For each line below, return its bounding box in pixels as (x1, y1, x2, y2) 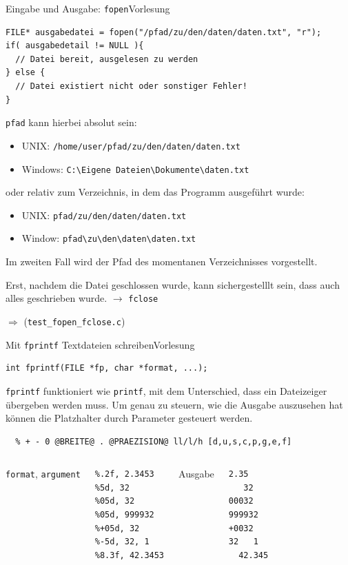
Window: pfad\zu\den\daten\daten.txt (21, 231, 196, 245)
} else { (6, 68, 45, 78)
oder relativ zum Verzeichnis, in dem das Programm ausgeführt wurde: (6, 185, 305, 199)
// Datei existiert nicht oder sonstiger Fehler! (15, 81, 247, 92)
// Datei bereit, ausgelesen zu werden (15, 54, 198, 64)
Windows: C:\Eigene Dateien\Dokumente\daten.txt (21, 161, 249, 176)
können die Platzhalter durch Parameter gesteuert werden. (6, 411, 253, 425)
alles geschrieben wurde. (6, 291, 108, 305)
